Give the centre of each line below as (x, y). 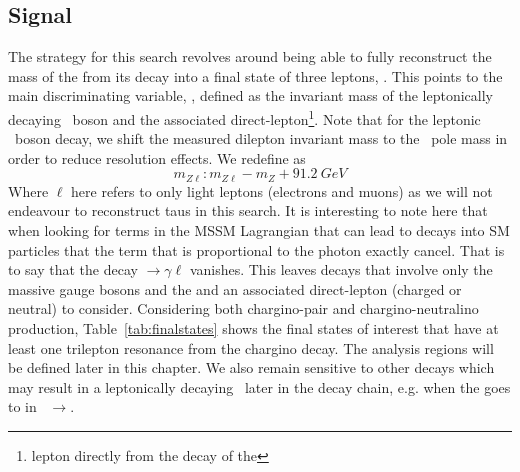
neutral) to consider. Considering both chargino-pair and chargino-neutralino (243, 308)
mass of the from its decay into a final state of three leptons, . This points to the (255, 75)
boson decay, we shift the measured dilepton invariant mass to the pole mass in (261, 138)
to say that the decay (73, 269)
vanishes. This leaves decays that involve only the (341, 269)
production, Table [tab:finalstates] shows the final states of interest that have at (253, 328)
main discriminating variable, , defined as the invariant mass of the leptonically (251, 95)
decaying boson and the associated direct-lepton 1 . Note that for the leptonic (244, 117)
